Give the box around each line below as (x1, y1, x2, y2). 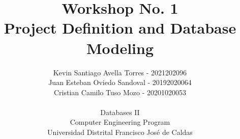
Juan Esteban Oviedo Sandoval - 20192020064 (48, 77, 192, 88)
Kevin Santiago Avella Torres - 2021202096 (53, 67, 187, 77)
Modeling (86, 37, 154, 58)
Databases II (100, 106, 140, 117)
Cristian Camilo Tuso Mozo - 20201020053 (54, 87, 186, 97)
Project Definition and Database (4, 17, 236, 38)
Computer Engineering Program (70, 117, 170, 127)
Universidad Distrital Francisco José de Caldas (47, 127, 193, 137)
